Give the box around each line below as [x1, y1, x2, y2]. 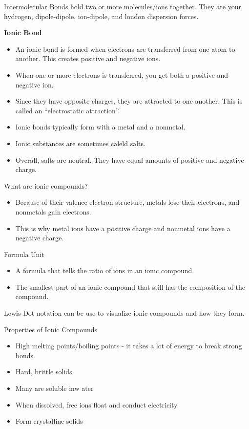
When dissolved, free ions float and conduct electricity [15, 399, 178, 409]
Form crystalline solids [15, 416, 83, 426]
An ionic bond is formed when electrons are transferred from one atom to [15, 43, 235, 54]
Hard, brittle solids [15, 366, 72, 377]
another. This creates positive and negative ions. [15, 53, 161, 64]
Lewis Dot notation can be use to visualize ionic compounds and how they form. [4, 308, 245, 318]
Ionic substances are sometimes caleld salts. [15, 138, 145, 148]
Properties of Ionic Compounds [4, 324, 98, 334]
